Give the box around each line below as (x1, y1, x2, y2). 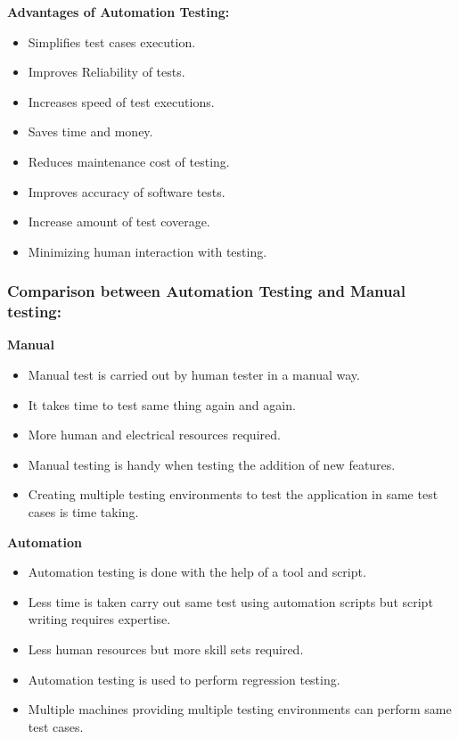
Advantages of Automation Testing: (7, 3, 230, 21)
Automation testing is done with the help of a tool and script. (28, 562, 366, 581)
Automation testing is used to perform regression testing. (28, 669, 340, 688)
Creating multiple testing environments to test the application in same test (28, 485, 439, 504)
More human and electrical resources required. (28, 425, 281, 444)
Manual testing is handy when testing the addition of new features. (28, 455, 396, 473)
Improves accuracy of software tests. (28, 182, 225, 201)
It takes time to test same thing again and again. (28, 395, 296, 414)
